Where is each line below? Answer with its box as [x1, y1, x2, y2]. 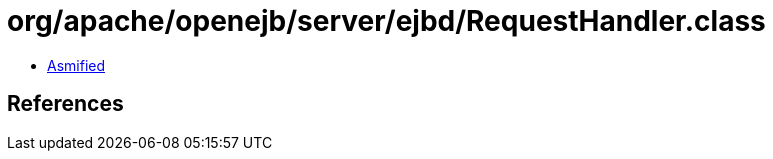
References [7, 91, 124, 117]
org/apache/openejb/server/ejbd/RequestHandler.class [7, 4, 766, 38]
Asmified [47, 56, 106, 74]
